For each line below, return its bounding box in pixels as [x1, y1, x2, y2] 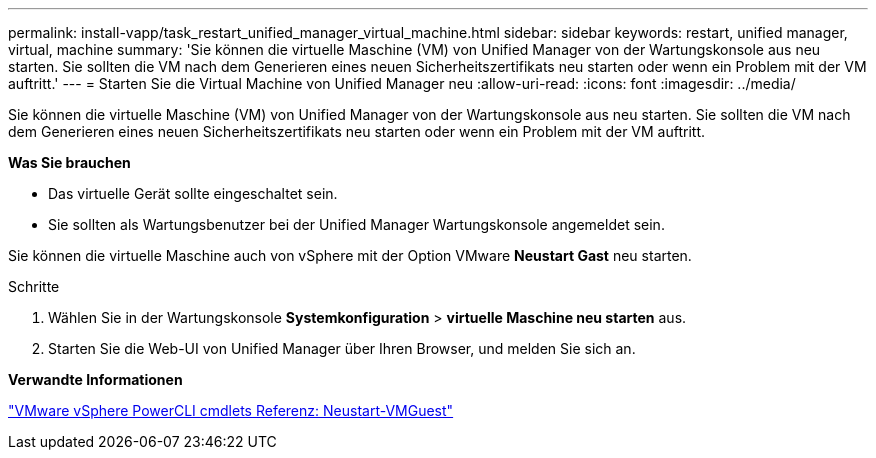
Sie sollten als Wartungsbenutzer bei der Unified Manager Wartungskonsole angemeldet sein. [48, 216, 665, 233]
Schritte [8, 278, 60, 295]
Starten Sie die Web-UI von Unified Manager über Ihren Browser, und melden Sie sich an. [48, 340, 636, 357]
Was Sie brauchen [8, 154, 131, 171]
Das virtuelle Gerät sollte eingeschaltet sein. [48, 185, 338, 202]
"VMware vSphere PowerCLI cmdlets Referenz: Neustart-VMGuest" [8, 402, 454, 419]
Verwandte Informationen [8, 371, 183, 388]
